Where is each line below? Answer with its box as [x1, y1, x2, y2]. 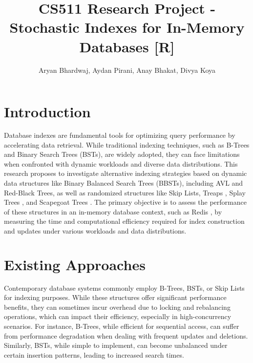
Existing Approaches [4, 254, 146, 274]
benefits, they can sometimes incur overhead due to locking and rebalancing [4, 301, 231, 312]
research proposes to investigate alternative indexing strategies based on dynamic [4, 168, 247, 178]
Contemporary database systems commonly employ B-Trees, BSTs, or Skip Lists [4, 282, 245, 293]
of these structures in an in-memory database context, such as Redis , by [4, 206, 222, 216]
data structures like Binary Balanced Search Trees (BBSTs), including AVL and [4, 178, 243, 188]
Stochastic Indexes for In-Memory [9, 17, 245, 37]
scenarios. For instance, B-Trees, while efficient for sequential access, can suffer [4, 321, 239, 331]
